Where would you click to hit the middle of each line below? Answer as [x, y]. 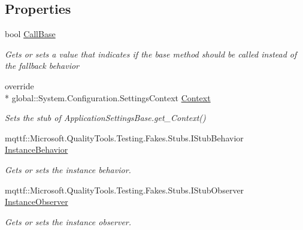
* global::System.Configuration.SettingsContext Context [108, 97]
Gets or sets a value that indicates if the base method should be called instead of [151, 54]
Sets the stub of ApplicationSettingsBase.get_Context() [105, 118]
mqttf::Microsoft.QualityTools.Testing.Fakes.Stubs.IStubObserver [125, 190]
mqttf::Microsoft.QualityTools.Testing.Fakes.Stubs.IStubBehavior [124, 137]
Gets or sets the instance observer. [68, 221]
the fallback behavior [42, 66]
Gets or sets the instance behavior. [68, 169]
